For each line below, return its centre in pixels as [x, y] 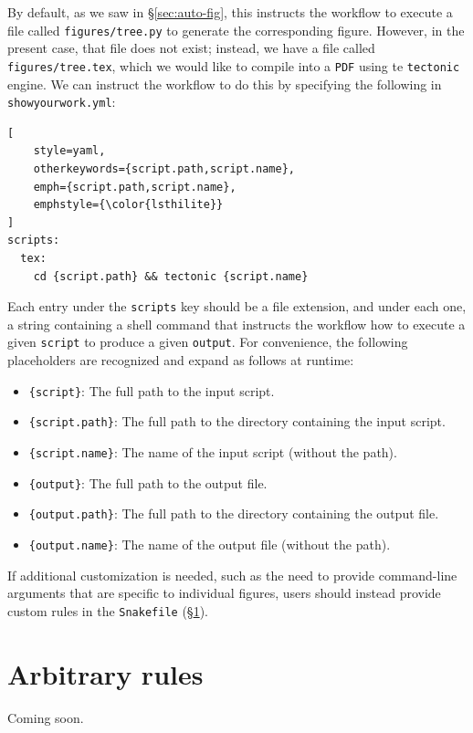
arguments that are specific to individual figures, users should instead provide [224, 593]
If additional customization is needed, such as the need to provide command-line [232, 575]
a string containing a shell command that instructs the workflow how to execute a [236, 324]
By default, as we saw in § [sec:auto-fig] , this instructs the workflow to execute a [230, 12]
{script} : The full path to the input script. [152, 390]
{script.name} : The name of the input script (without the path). [213, 451]
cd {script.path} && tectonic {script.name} [171, 276]
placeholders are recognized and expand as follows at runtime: [181, 360]
